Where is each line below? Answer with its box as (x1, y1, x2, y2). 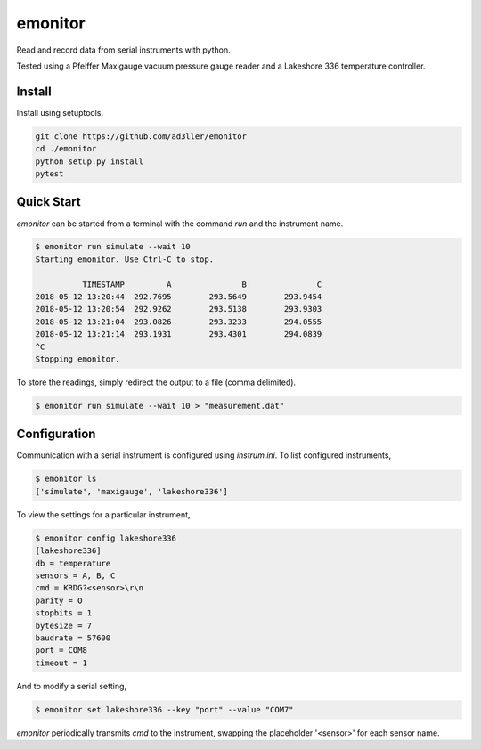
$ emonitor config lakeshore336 (35, 533, 177, 543)
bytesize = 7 (35, 620, 93, 631)
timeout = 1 (35, 657, 88, 668)
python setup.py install (35, 156, 144, 167)
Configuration (16, 427, 96, 442)
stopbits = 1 (35, 608, 93, 618)
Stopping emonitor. (35, 354, 120, 364)
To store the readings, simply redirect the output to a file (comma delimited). (16, 377, 297, 387)
